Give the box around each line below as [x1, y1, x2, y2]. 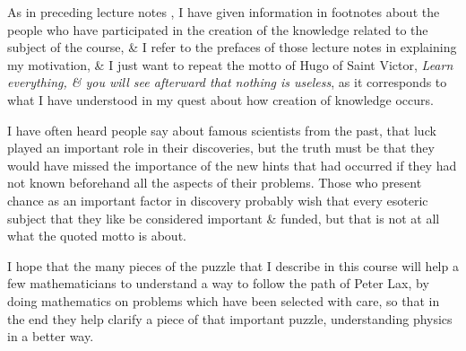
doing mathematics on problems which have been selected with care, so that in [7, 291, 440, 310]
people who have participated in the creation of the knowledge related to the [7, 20, 428, 39]
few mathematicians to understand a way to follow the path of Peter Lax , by [7, 274, 429, 293]
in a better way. [7, 327, 94, 346]
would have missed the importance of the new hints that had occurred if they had [7, 155, 457, 174]
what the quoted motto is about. [7, 226, 186, 245]
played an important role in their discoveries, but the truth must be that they [7, 138, 435, 157]
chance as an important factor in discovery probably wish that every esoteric [7, 190, 428, 209]
